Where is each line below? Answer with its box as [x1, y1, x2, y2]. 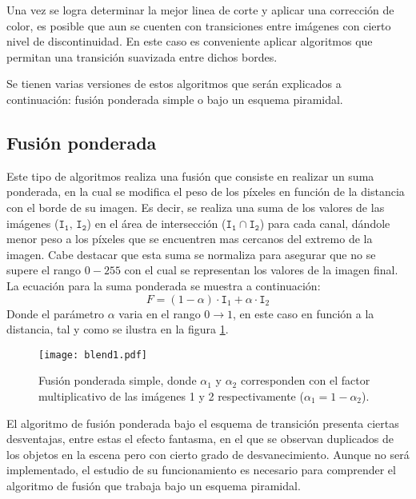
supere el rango [6, 261, 82, 278]
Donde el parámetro [6, 305, 104, 321]
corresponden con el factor [240, 372, 370, 389]
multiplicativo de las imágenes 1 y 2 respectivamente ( [38, 387, 304, 404]
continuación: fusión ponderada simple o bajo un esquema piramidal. [6, 90, 343, 107]
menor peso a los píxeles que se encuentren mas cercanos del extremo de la [6, 230, 373, 247]
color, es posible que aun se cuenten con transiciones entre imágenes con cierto [6, 17, 391, 34]
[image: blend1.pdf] [38, 349, 148, 361]
